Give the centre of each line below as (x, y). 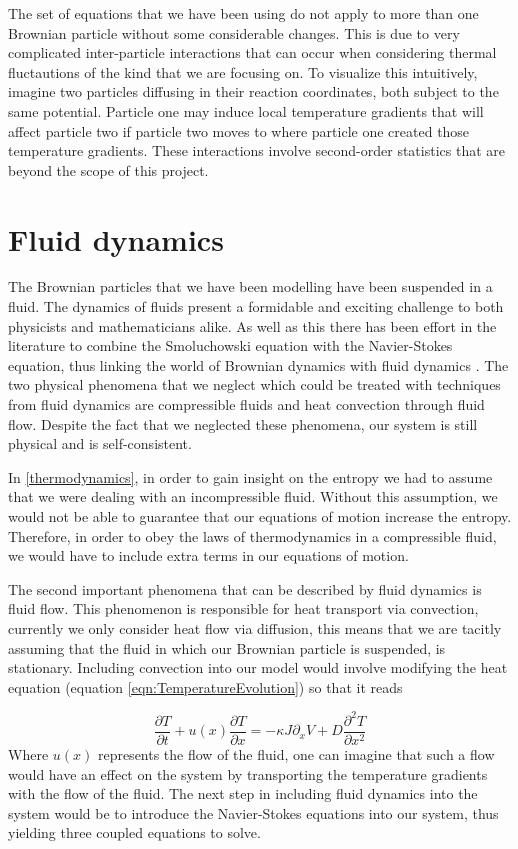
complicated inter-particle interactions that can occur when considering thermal (252, 52)
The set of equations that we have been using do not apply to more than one (243, 13)
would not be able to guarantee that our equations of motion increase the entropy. (260, 516)
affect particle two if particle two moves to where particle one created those (239, 130)
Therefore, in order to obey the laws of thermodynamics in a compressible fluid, (252, 535)
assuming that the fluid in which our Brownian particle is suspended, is (227, 647)
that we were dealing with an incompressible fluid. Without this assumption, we (253, 496)
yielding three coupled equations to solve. (134, 832)
